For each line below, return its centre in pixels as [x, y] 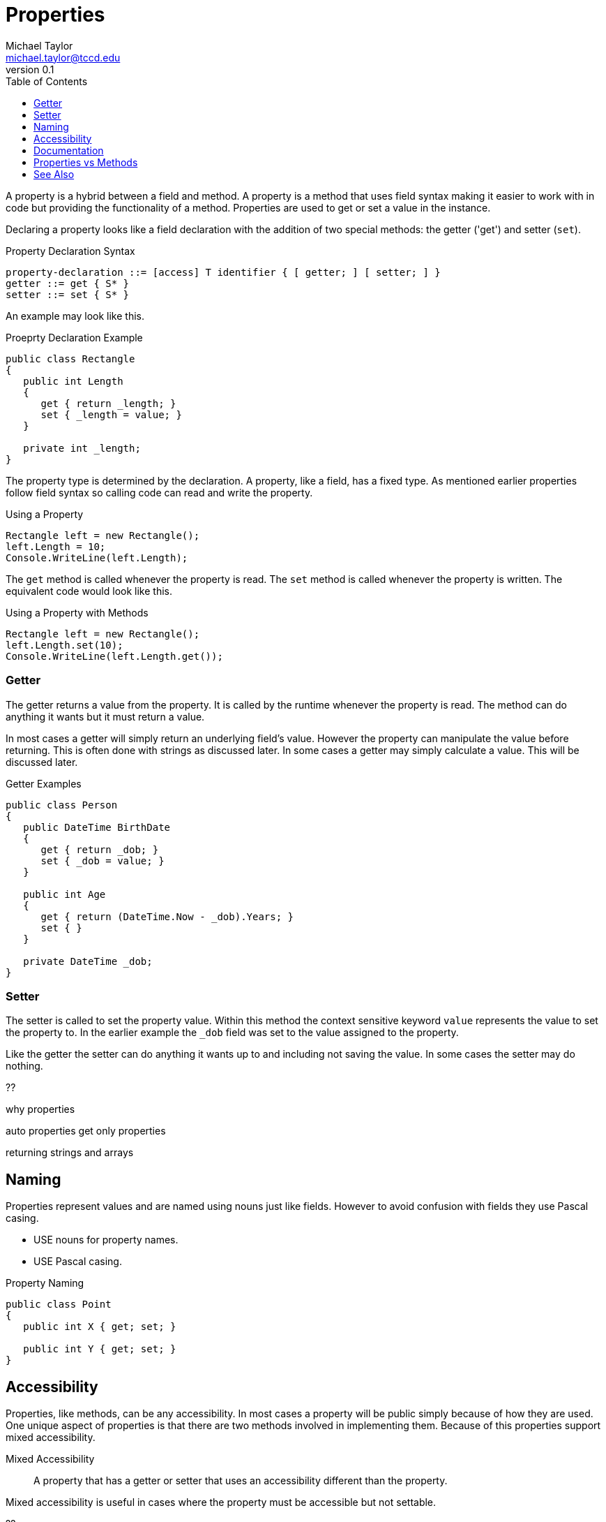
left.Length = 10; [56, 546]
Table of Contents [47, 81]
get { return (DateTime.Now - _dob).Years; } [167, 916]
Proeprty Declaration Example [74, 337]
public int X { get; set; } [100, 1327]
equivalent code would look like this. [89, 591]
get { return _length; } [108, 403]
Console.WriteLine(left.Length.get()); [114, 656]
